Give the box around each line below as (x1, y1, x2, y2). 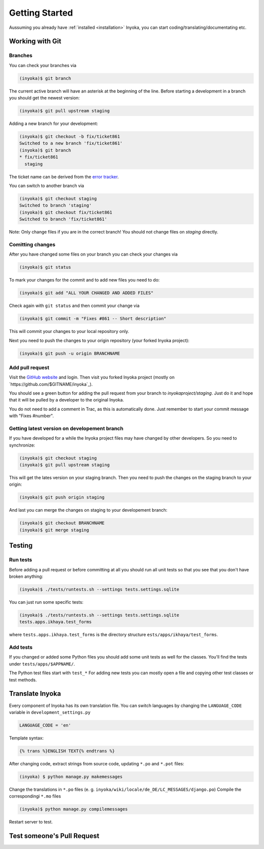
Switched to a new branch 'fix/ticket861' (19, 141, 123, 146)
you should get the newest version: (9, 95, 80, 101)
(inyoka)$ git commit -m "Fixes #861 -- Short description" (19, 316, 167, 322)
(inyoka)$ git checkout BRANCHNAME (19, 520, 105, 526)
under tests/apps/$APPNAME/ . (9, 661, 75, 667)
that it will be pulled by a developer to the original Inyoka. (9, 397, 124, 403)
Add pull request (9, 364, 49, 371)
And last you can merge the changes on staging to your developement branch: (9, 507, 168, 513)
